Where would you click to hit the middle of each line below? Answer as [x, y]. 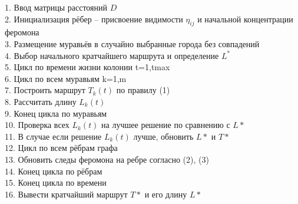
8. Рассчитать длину [41, 101]
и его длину [166, 194]
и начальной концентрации [245, 19]
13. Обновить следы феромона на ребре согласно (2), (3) [107, 159]
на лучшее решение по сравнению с [166, 125]
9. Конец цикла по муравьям [56, 113]
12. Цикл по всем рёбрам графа [61, 148]
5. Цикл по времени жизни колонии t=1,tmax [87, 67]
